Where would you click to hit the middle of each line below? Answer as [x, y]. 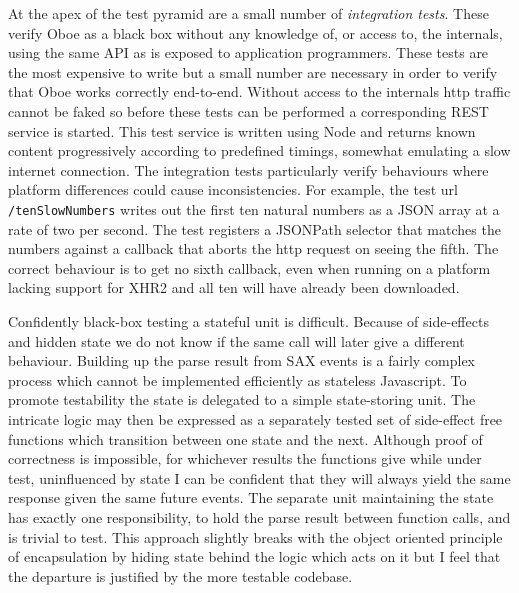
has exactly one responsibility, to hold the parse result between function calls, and [259, 516]
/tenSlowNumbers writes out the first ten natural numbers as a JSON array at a [254, 208]
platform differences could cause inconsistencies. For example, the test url [233, 189]
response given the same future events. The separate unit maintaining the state [251, 497]
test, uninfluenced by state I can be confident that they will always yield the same [259, 477]
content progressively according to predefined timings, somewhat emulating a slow [259, 150]
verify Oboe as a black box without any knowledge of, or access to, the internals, [255, 32]
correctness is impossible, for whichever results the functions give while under [245, 458]
